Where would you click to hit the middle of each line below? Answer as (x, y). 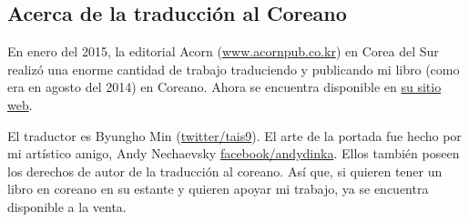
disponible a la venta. (67, 206)
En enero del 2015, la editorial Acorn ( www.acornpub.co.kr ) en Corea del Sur (223, 51)
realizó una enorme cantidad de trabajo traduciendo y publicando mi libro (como (234, 69)
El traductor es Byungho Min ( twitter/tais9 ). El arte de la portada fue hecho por (234, 135)
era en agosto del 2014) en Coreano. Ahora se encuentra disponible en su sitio (224, 87)
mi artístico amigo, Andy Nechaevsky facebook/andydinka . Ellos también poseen (234, 153)
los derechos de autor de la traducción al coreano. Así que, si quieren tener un (225, 171)
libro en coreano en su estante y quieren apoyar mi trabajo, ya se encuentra (218, 189)
